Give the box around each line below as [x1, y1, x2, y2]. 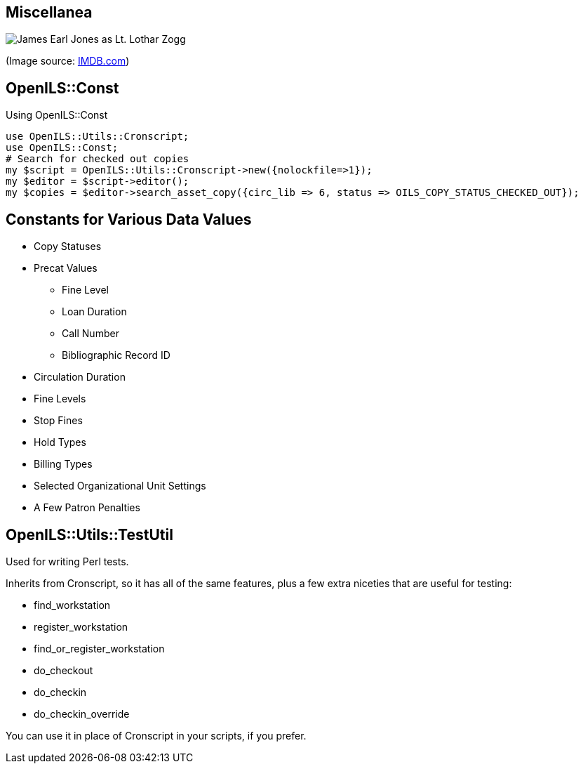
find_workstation [34, 598, 111, 611]
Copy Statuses [34, 240, 102, 253]
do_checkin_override [34, 707, 130, 720]
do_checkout [34, 664, 93, 676]
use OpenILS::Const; [6, 142, 119, 154]
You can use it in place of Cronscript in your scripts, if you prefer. [6, 729, 307, 742]
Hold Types [34, 436, 86, 449]
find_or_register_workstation [34, 642, 165, 655]
